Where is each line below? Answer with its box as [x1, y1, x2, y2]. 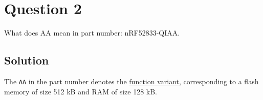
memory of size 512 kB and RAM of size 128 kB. [4, 86, 157, 96]
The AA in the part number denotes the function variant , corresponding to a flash [4, 76, 259, 86]
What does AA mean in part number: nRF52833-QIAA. [4, 27, 180, 38]
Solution [4, 52, 49, 68]
